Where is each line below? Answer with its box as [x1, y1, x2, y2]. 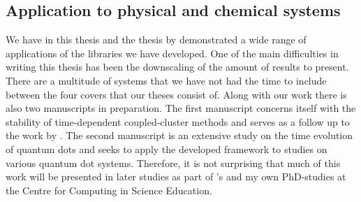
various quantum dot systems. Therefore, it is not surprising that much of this [6, 155, 341, 170]
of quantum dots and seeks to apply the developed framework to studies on [6, 141, 327, 156]
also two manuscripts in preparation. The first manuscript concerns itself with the [6, 101, 356, 115]
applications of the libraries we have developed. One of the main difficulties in [6, 45, 339, 60]
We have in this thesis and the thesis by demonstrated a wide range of [6, 32, 307, 47]
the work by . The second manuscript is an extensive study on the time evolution [6, 128, 353, 143]
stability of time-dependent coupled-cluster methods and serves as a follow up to [6, 114, 350, 129]
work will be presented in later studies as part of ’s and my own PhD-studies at [6, 169, 346, 184]
